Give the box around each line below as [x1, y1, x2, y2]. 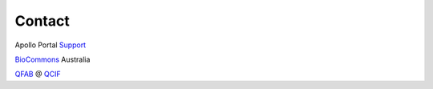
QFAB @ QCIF [14, 69, 61, 79]
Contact [14, 12, 70, 30]
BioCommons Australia [14, 55, 91, 64]
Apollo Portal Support [14, 40, 87, 50]
